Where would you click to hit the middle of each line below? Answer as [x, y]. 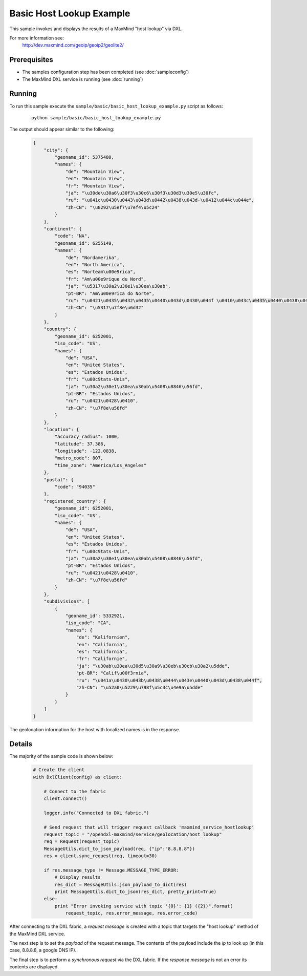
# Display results [78, 877]
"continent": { [63, 229]
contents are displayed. [34, 967]
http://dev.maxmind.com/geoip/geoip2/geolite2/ [73, 45]
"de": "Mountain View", [95, 171]
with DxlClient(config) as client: [78, 777]
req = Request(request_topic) [82, 842]
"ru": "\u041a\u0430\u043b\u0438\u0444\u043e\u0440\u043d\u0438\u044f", [169, 680]
